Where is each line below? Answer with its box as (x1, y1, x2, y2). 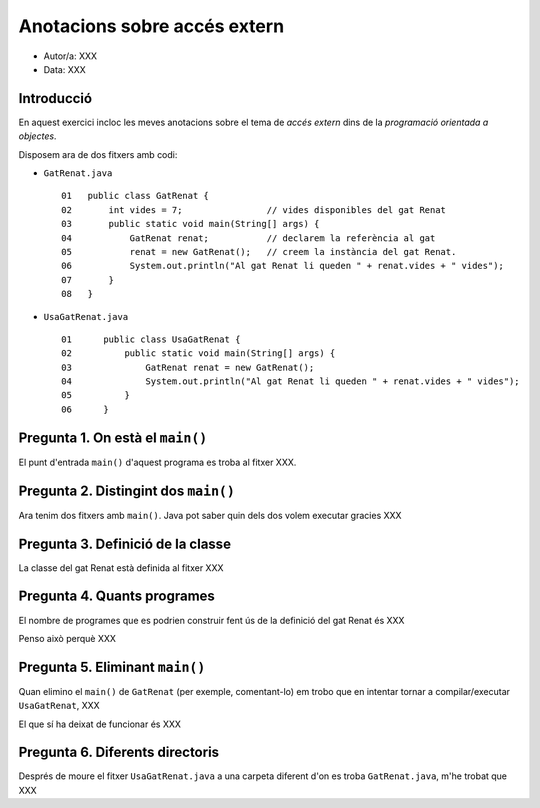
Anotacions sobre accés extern (18, 15, 285, 37)
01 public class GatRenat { (61, 190, 210, 202)
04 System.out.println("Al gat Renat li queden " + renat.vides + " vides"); (61, 376, 520, 387)
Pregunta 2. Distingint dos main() (18, 482, 235, 499)
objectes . (18, 130, 57, 142)
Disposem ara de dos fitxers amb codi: (18, 148, 178, 160)
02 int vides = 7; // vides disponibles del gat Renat (61, 204, 447, 215)
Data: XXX (43, 63, 87, 75)
